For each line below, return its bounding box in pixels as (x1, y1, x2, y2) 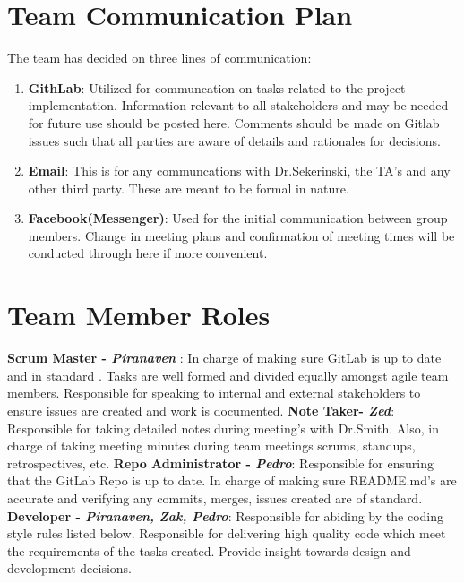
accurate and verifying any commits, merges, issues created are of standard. (7, 488, 423, 507)
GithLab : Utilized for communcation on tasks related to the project (28, 78, 406, 97)
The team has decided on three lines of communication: (7, 48, 312, 67)
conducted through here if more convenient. (28, 244, 268, 262)
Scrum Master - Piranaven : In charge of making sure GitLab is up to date (7, 348, 442, 367)
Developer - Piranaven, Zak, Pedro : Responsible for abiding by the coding (7, 506, 443, 525)
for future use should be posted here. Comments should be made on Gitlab (28, 113, 440, 132)
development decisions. (7, 559, 132, 578)
